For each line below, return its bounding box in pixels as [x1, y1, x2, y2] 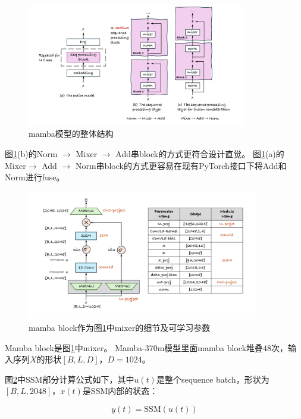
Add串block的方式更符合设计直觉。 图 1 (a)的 [115, 147, 284, 160]
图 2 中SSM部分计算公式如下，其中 [5, 373, 134, 385]
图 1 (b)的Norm [5, 147, 58, 160]
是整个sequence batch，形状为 [156, 373, 269, 385]
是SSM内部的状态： [82, 384, 158, 397]
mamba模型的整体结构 [29, 127, 114, 140]
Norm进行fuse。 [5, 171, 65, 183]
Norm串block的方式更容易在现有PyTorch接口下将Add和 [75, 159, 287, 171]
